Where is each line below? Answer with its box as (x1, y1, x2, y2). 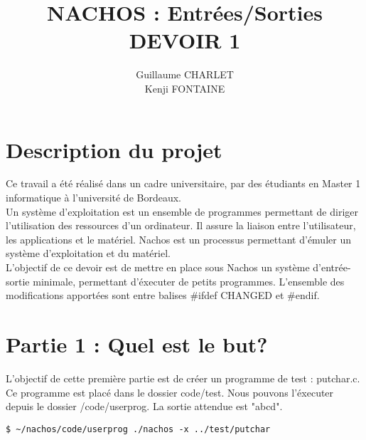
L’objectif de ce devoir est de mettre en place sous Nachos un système (6, 260, 310, 274)
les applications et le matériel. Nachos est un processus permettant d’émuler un (6, 231, 351, 246)
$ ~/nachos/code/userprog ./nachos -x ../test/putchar (6, 424, 271, 434)
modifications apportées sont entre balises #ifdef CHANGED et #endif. (6, 288, 320, 303)
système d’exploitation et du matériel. (6, 246, 171, 261)
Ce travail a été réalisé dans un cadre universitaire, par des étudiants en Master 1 (6, 176, 361, 191)
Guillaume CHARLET (136, 67, 234, 82)
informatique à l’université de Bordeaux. (6, 190, 181, 205)
